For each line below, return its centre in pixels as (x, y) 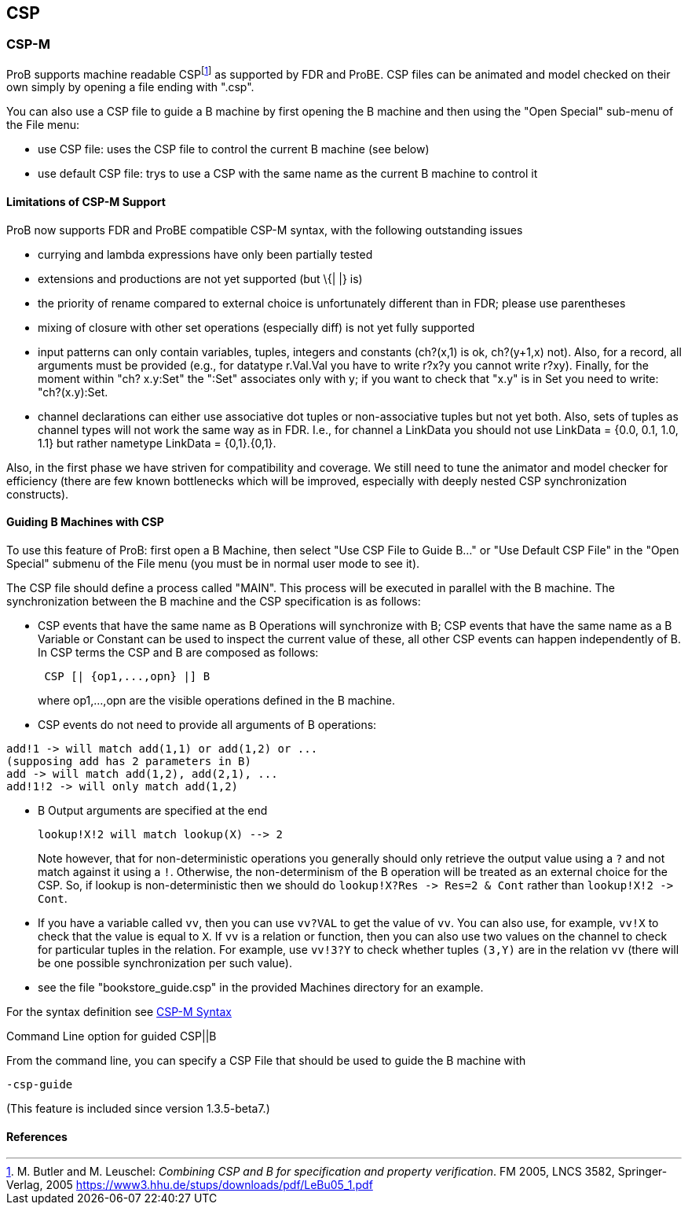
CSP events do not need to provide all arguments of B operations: (207, 724)
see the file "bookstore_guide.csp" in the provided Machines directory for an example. (261, 987)
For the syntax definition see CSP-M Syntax (119, 1011)
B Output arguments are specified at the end (153, 810)
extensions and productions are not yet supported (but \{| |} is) (200, 278)
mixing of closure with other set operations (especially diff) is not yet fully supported (256, 327)
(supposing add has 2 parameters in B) (129, 761)
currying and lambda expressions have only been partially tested (205, 254)
